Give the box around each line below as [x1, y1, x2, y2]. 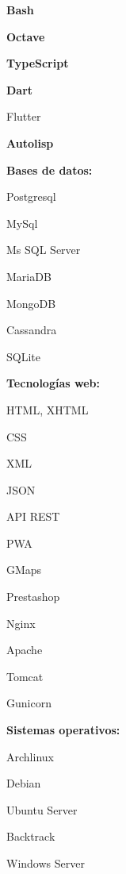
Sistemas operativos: [6, 722, 120, 738]
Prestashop [6, 588, 60, 605]
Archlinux [6, 748, 54, 764]
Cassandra [6, 321, 57, 338]
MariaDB [6, 268, 52, 284]
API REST [6, 508, 60, 525]
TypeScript [6, 55, 69, 71]
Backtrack [6, 828, 55, 845]
